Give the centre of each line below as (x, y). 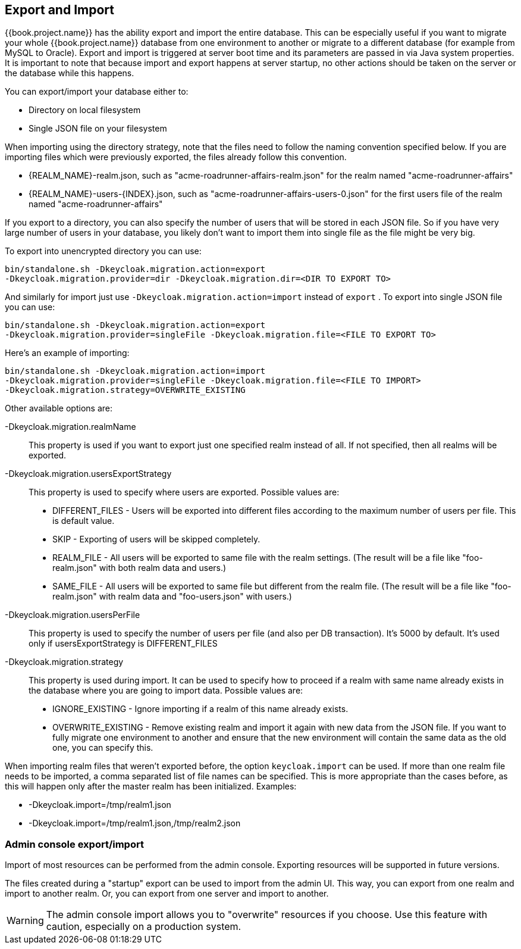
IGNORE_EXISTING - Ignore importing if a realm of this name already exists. (200, 709)
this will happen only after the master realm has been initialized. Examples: (151, 786)
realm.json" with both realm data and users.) (139, 568)
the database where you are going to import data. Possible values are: (166, 691)
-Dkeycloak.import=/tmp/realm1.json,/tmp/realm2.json (135, 823)
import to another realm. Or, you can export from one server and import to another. (167, 894)
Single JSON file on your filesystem (98, 129)
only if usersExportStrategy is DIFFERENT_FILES (123, 644)
